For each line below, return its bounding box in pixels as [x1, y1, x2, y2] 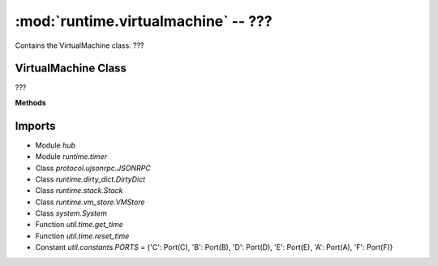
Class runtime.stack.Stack [35, 186, 123, 195]
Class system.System [35, 208, 107, 218]
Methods [15, 97, 46, 107]
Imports [15, 118, 56, 133]
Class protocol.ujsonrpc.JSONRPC [35, 163, 152, 173]
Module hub [35, 140, 76, 150]
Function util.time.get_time [35, 220, 123, 230]
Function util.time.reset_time [35, 231, 130, 241]
